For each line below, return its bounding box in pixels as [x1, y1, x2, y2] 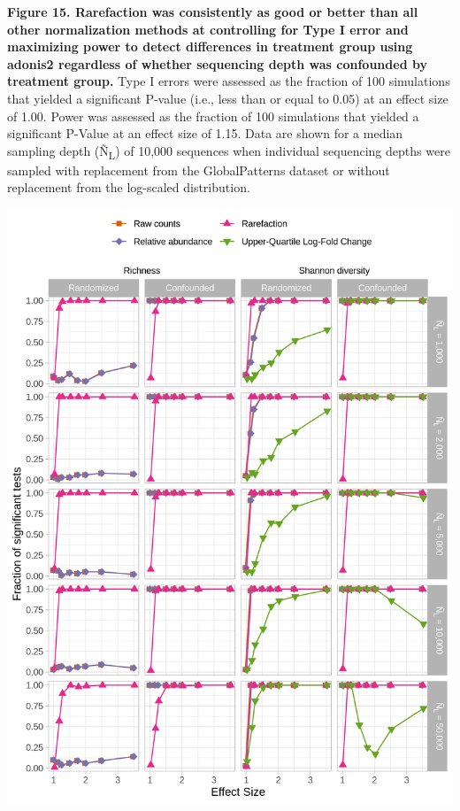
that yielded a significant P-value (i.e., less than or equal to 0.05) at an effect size [7, 89, 448, 107]
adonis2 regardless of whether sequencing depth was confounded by [7, 54, 427, 73]
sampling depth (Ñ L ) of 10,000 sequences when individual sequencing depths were [7, 141, 450, 162]
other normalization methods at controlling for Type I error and [7, 19, 409, 38]
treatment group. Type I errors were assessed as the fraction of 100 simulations [7, 72, 450, 90]
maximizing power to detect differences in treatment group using [7, 37, 413, 56]
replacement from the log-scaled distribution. [7, 178, 250, 197]
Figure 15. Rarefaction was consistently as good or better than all [7, 3, 418, 20]
